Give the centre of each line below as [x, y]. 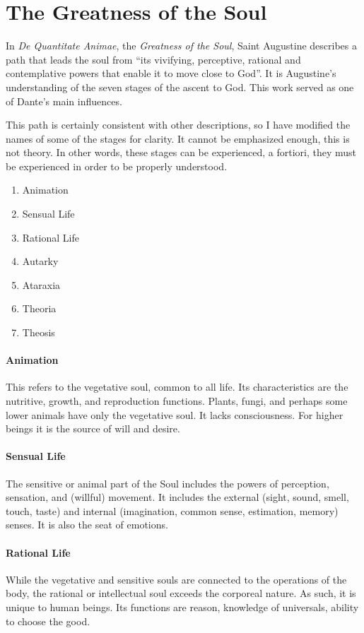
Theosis [39, 332]
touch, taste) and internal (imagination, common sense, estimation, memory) [172, 510]
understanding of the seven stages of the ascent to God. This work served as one [180, 87]
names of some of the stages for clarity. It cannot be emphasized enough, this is [178, 138]
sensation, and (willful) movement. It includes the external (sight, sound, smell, [177, 497]
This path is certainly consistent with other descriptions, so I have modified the [178, 125]
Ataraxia [41, 284]
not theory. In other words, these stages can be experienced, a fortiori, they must [181, 152]
